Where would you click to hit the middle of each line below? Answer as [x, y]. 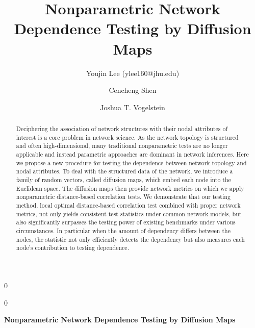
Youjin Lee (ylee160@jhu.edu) [133, 73]
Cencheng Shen [133, 90]
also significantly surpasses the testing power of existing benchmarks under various [126, 222]
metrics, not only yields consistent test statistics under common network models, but [129, 213]
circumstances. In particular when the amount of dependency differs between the [123, 230]
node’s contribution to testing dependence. [72, 248]
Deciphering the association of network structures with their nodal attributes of [122, 129]
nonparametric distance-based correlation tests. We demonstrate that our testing [123, 197]
